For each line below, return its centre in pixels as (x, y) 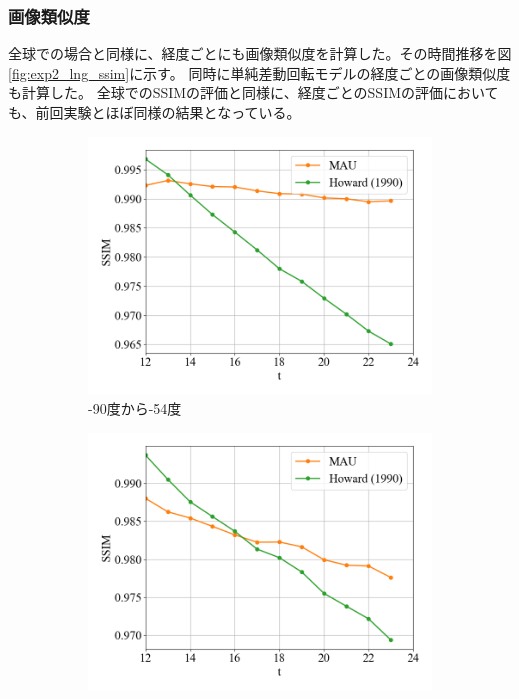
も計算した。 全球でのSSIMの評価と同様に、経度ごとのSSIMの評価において (253, 92)
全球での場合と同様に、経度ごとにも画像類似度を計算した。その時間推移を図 (260, 53)
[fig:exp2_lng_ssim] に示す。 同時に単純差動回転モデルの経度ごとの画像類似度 (259, 72)
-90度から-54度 (135, 408)
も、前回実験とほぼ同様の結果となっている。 (154, 112)
